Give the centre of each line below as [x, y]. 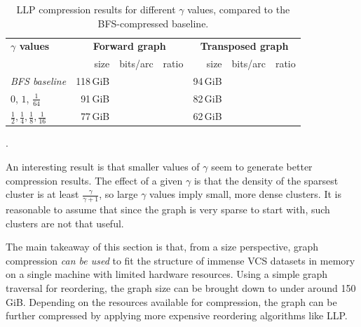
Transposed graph [244, 46]
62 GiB [207, 116]
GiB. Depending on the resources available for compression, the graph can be [171, 301]
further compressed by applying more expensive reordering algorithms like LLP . [177, 315]
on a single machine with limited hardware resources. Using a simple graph [167, 274]
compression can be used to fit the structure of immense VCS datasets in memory [180, 260]
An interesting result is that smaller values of [103, 166]
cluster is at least [42, 194]
